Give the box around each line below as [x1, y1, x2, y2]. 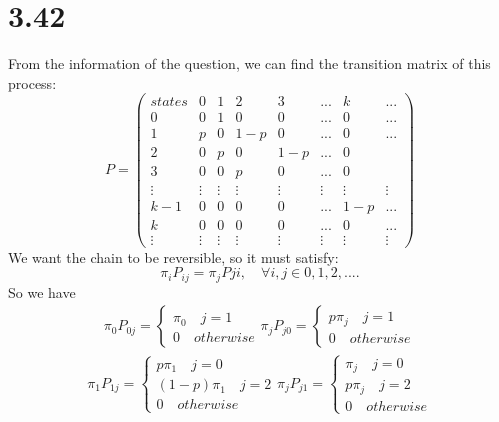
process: [8, 72, 57, 93]
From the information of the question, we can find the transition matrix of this [8, 53, 491, 74]
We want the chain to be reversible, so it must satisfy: [8, 246, 339, 267]
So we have [8, 281, 76, 302]
